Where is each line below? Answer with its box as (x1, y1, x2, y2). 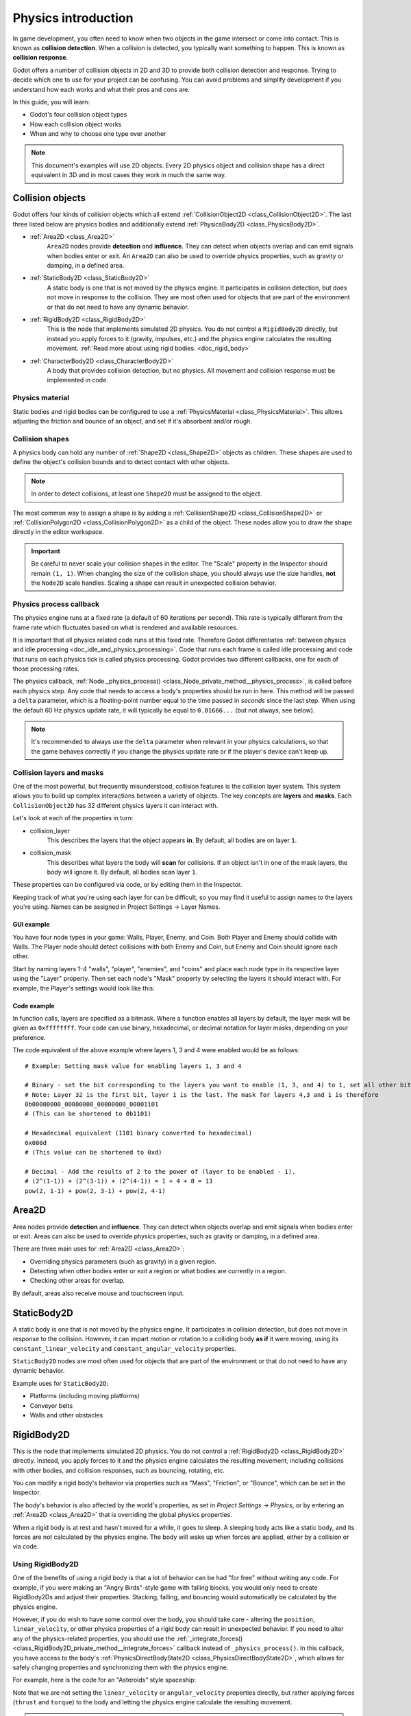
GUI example (12, 920, 51, 929)
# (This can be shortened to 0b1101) (25, 1110, 152, 1118)
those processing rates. (12, 664, 80, 673)
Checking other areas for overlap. (29, 1277, 125, 1285)
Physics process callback (12, 599, 100, 609)
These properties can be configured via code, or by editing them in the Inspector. (12, 881, 242, 889)
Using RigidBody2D (12, 1560, 79, 1569)
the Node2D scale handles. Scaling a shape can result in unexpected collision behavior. (31, 579, 277, 587)
